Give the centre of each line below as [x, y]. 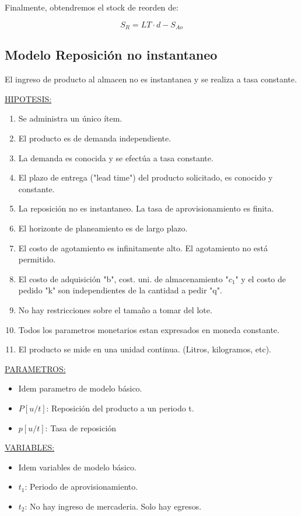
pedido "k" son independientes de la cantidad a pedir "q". [120, 290]
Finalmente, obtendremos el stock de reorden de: [92, 7]
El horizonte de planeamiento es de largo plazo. [103, 228]
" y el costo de [261, 278]
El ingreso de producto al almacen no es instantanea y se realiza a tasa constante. [151, 79]
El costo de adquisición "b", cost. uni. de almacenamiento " [123, 278]
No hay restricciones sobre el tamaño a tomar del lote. [115, 309]
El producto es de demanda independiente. [95, 138]
